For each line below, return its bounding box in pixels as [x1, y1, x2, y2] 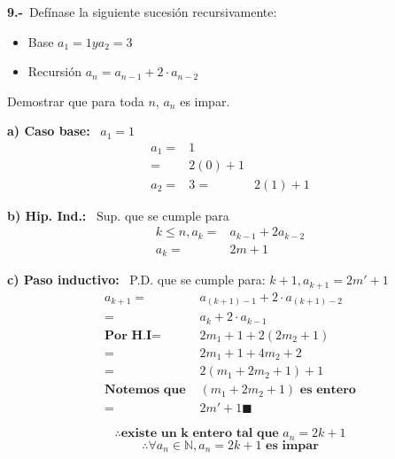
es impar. [180, 91, 230, 110]
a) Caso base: [7, 121, 90, 140]
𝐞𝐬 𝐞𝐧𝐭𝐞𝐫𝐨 [299, 384, 356, 397]
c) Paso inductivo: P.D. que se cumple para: [7, 270, 266, 289]
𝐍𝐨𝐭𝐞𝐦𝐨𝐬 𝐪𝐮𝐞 [105, 384, 186, 397]
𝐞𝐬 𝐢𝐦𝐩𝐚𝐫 [266, 439, 319, 452]
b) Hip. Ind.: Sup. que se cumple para [7, 206, 229, 224]
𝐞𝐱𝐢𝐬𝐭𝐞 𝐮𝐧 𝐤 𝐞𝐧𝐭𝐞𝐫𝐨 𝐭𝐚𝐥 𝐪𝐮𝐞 [120, 427, 279, 440]
